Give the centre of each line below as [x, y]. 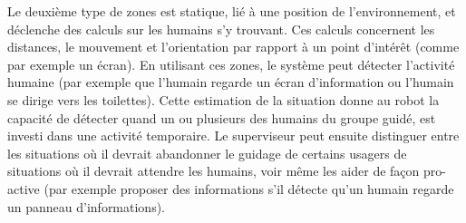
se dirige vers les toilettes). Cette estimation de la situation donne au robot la [223, 99]
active [24, 188]
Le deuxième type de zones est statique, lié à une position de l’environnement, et [232, 11]
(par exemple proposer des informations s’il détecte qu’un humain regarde [249, 188]
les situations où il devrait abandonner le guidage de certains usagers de [207, 153]
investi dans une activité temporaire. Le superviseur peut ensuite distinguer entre [233, 136]
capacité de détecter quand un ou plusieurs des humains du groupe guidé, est [222, 117]
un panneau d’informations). [87, 206]
